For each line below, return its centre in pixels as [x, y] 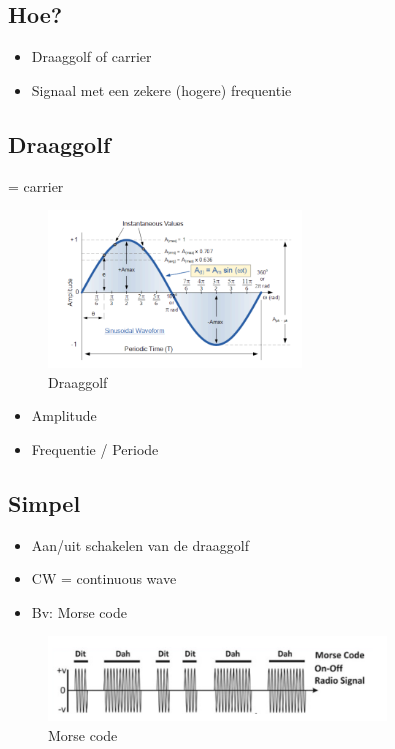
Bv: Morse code [79, 611]
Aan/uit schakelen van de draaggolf [140, 544]
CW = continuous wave [104, 578]
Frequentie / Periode [95, 448]
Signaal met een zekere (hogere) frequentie [161, 89]
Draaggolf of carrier [91, 56]
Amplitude [64, 415]
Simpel [44, 502]
